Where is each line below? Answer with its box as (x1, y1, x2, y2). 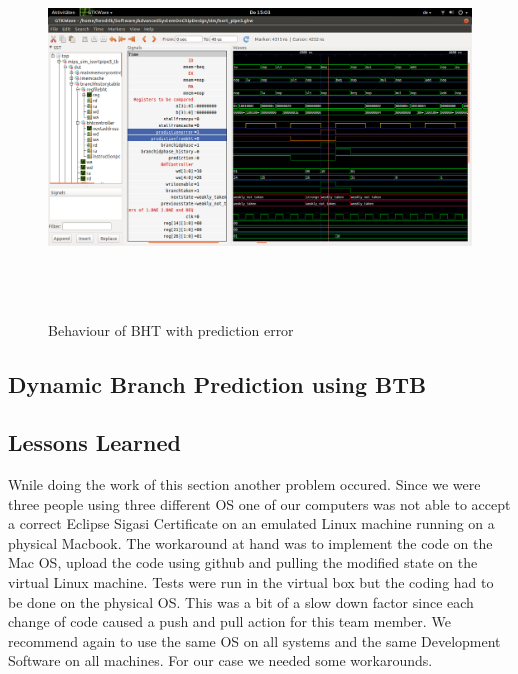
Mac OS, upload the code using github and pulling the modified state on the (8, 552, 478, 573)
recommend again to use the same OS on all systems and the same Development (8, 630, 501, 651)
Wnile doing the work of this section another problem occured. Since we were (8, 474, 481, 495)
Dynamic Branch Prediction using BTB (8, 368, 427, 399)
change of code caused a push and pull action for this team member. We (8, 611, 451, 632)
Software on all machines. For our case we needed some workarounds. (8, 650, 433, 671)
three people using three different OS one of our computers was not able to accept (8, 493, 511, 514)
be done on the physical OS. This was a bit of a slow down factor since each (8, 591, 474, 612)
